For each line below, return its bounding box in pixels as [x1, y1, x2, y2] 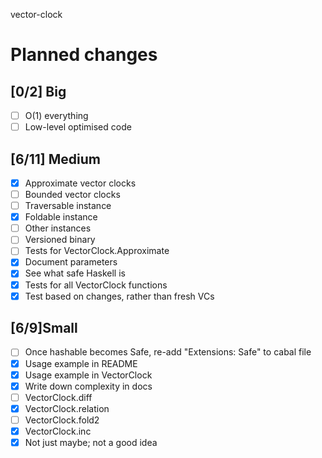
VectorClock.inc [24, 425, 92, 437]
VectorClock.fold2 [24, 414, 100, 426]
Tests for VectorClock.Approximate [24, 245, 170, 257]
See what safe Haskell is [24, 267, 126, 279]
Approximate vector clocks [24, 177, 137, 189]
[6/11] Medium [10, 150, 101, 168]
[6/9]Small [10, 320, 78, 337]
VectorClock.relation [24, 402, 110, 414]
